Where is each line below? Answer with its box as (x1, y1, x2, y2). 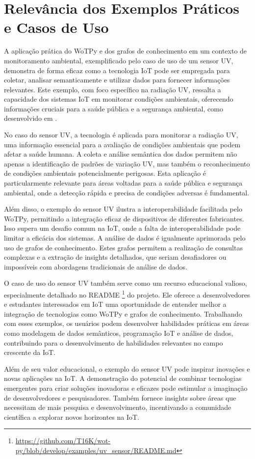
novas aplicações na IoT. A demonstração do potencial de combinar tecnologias (4, 373, 242, 383)
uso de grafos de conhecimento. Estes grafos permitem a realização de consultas (4, 242, 243, 252)
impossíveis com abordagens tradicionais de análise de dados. (4, 261, 187, 271)
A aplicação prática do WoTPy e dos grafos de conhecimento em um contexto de (4, 46, 247, 56)
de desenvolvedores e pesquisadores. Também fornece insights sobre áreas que (4, 392, 236, 403)
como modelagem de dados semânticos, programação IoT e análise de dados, (4, 328, 233, 338)
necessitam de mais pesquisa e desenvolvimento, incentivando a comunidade (4, 402, 231, 412)
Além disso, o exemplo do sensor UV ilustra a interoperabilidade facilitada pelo (4, 204, 242, 214)
